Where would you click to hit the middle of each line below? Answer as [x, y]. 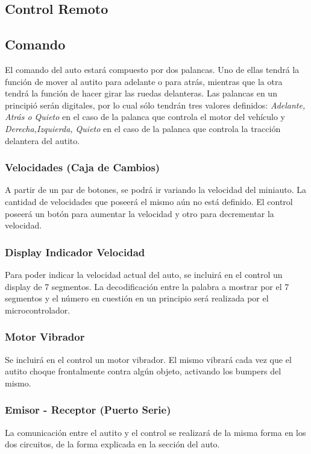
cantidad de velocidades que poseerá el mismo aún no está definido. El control [149, 201]
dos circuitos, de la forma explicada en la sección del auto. [112, 444]
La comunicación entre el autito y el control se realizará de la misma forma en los [155, 432]
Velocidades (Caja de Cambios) [83, 167]
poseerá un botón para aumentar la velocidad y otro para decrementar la [140, 213]
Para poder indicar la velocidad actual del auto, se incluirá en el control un [144, 274]
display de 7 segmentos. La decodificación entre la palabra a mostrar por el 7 [147, 286]
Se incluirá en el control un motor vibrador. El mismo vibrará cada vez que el [148, 359]
